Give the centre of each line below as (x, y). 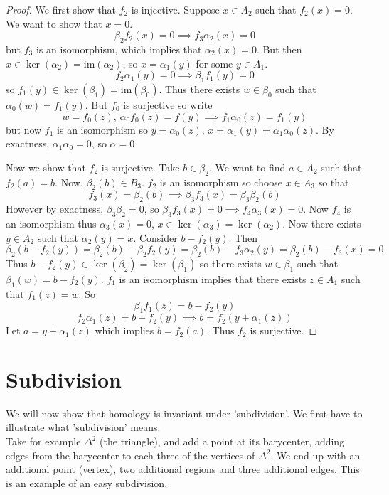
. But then (279, 49)
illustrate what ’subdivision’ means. (83, 427)
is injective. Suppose (175, 9)
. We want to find (247, 167)
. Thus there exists (199, 89)
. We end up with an (315, 455)
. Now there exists (322, 223)
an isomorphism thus (51, 223)
